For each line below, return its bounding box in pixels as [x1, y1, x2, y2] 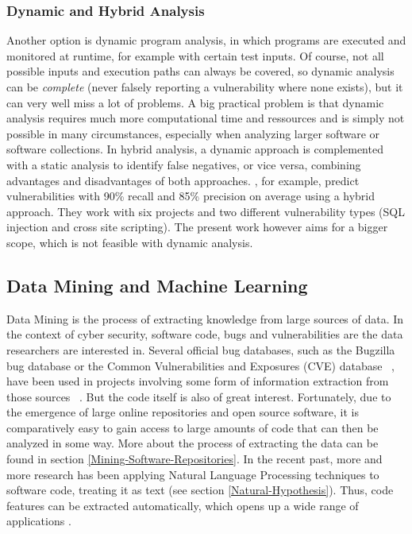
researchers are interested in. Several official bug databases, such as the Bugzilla [6, 341, 395, 358]
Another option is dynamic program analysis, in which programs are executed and [6, 32, 406, 48]
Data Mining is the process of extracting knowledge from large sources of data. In [6, 310, 404, 327]
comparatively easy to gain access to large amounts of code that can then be [6, 419, 379, 435]
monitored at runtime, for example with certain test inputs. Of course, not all [6, 47, 384, 64]
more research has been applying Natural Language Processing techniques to [6, 466, 379, 482]
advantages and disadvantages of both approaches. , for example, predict [6, 172, 360, 188]
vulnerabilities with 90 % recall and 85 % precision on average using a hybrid [6, 188, 375, 204]
